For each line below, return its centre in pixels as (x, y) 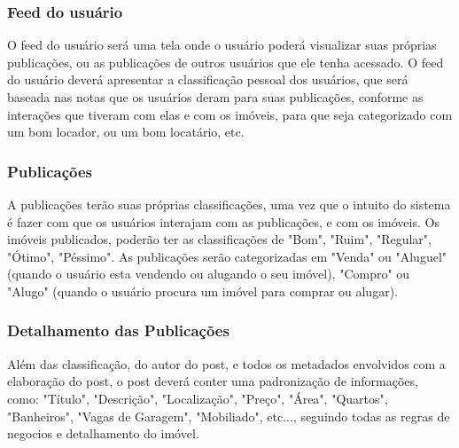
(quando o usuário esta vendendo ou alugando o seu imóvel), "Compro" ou (209, 274)
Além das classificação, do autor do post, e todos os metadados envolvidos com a (226, 363)
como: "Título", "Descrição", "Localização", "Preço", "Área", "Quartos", (198, 398)
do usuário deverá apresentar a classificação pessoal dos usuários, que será (208, 79)
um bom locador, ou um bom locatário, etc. (126, 132)
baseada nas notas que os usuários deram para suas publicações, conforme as (215, 97)
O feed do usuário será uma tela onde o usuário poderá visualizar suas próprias (222, 45)
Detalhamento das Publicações (118, 330)
